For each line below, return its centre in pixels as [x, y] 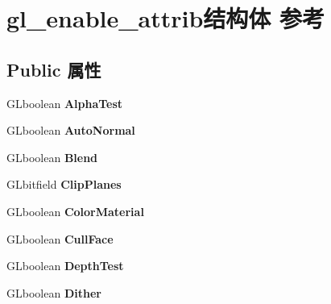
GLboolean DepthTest [65, 266]
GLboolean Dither [54, 292]
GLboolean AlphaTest [65, 103]
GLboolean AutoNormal [71, 130]
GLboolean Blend [52, 157]
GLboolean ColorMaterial [75, 211]
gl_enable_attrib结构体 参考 [166, 18]
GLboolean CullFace [60, 238]
